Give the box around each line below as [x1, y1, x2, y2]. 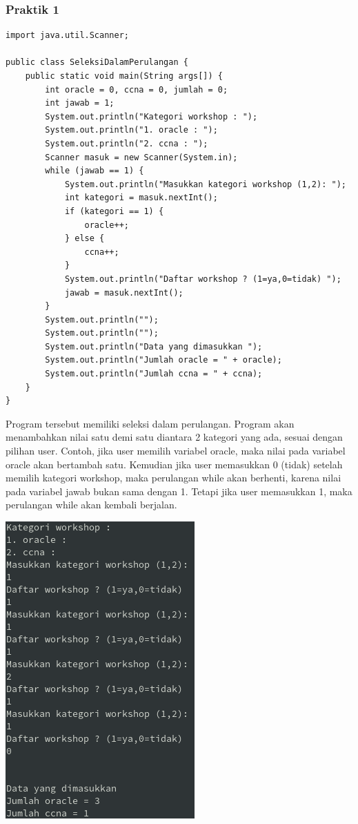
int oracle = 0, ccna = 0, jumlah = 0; [45, 84, 228, 95]
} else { [64, 233, 105, 244]
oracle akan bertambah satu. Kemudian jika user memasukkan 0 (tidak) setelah [6, 457, 343, 471]
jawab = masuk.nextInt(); [64, 287, 183, 298]
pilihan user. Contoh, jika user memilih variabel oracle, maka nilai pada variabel [6, 443, 346, 458]
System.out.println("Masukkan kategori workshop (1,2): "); [64, 179, 346, 189]
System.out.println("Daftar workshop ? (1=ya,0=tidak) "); [64, 274, 341, 284]
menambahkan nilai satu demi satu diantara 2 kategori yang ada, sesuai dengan [6, 430, 343, 444]
